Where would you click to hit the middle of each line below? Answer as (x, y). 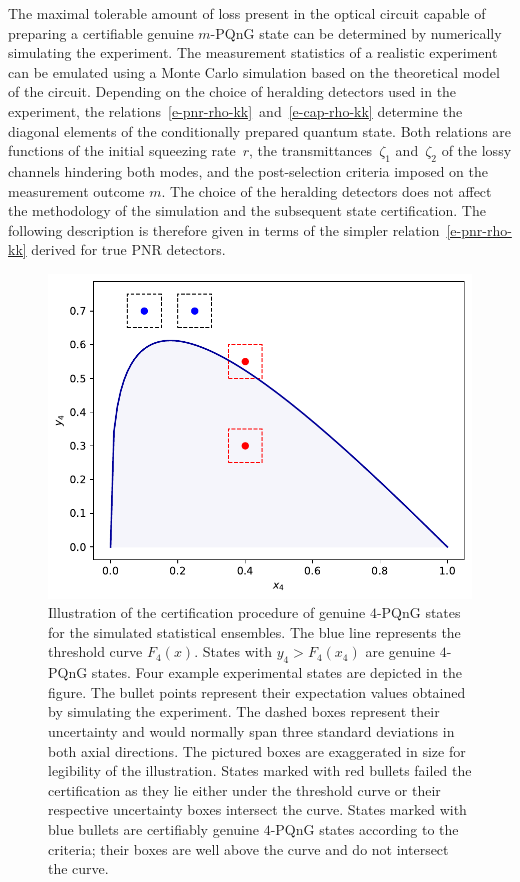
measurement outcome (76, 190)
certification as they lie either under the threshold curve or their (244, 789)
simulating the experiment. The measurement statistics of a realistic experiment (253, 52)
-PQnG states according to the (364, 829)
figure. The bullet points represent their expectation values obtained (257, 691)
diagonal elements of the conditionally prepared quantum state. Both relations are (260, 130)
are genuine (400, 651)
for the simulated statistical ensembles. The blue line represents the (254, 631)
